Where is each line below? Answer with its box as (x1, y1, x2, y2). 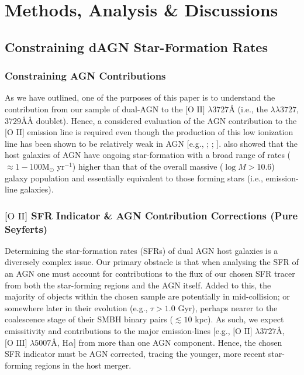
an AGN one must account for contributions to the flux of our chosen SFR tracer (5, 267, 295, 280)
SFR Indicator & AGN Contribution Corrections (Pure (31, 208, 298, 222)
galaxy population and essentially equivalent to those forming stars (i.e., (5, 171, 263, 184)
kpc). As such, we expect (195, 313, 284, 325)
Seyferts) (5, 221, 48, 236)
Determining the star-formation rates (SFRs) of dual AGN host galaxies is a (5, 244, 278, 256)
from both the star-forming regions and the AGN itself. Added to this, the (5, 278, 271, 291)
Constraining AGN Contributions (5, 68, 166, 83)
